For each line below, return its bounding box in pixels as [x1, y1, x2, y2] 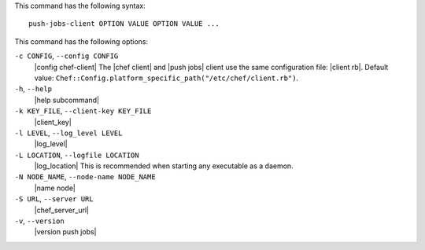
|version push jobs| [34, 227, 97, 237]
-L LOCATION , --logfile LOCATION [14, 150, 139, 160]
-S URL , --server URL [14, 194, 94, 204]
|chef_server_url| [34, 205, 90, 215]
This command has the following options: [14, 36, 149, 46]
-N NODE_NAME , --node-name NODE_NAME [14, 172, 157, 182]
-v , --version [14, 216, 65, 226]
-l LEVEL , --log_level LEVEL [14, 128, 123, 138]
